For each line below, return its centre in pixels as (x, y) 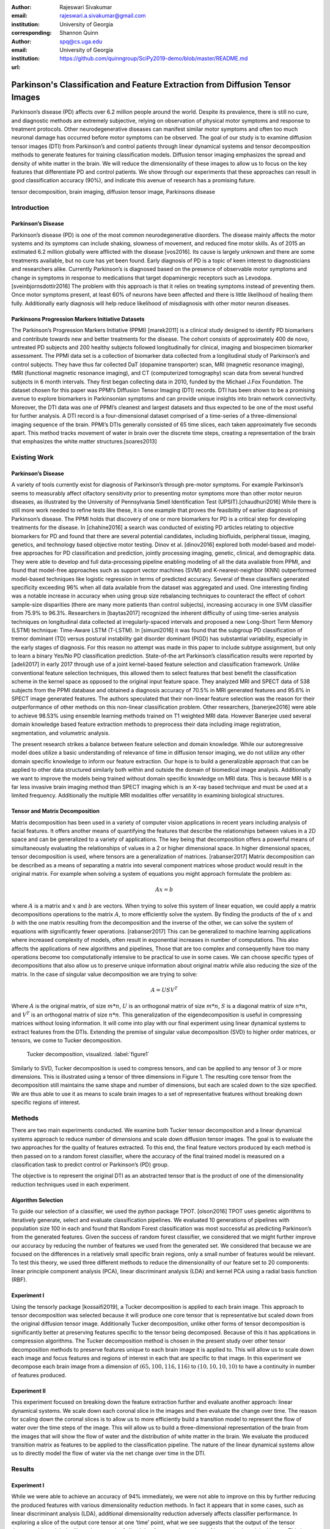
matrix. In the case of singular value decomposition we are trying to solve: (105, 974)
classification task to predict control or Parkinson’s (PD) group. (90, 1164)
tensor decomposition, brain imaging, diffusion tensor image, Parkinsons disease (113, 191)
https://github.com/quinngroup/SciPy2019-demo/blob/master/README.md (154, 59)
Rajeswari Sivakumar (86, 7)
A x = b (164, 890)
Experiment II (28, 1391)
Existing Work (33, 457)
